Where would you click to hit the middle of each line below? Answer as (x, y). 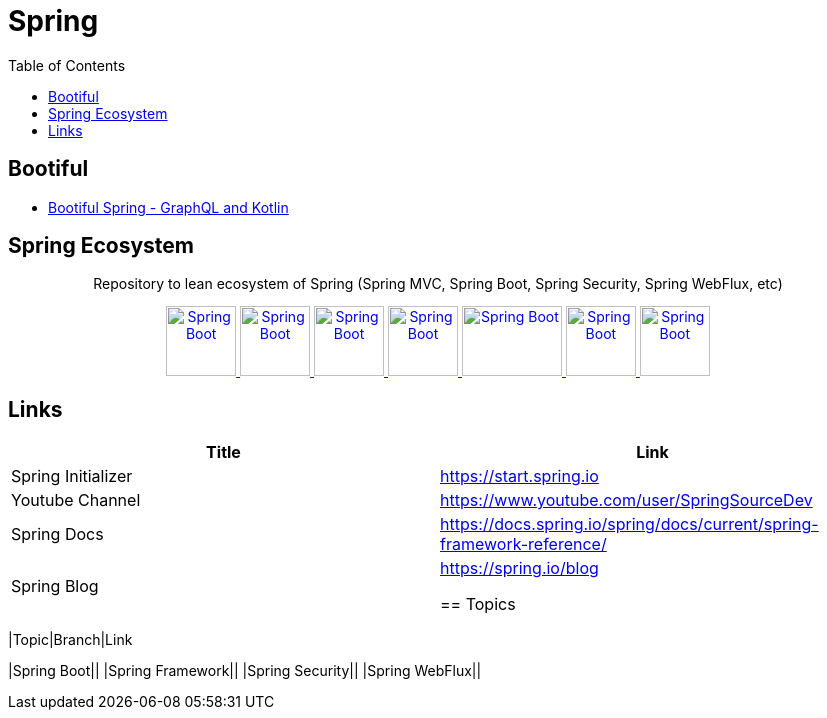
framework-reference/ (523, 544)
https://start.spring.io (519, 476)
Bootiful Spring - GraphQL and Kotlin (168, 207)
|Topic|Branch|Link (70, 640)
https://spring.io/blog (519, 568)
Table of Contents (67, 65)
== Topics (478, 604)
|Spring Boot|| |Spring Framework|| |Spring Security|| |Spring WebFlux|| (245, 671)
